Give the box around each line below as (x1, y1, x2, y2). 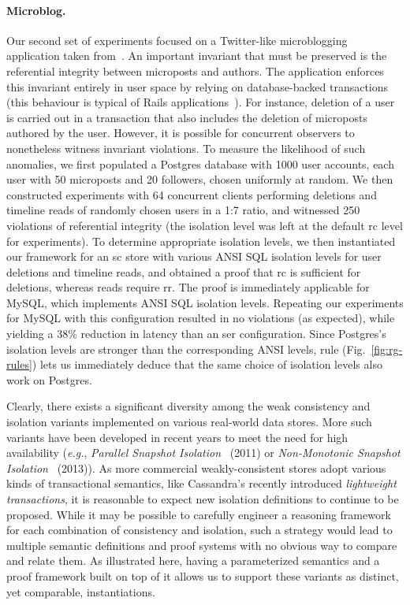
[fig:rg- (371, 340, 403, 357)
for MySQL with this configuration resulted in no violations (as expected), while (6, 310, 395, 326)
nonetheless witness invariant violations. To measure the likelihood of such (6, 139, 366, 156)
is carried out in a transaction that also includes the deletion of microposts (6, 109, 367, 125)
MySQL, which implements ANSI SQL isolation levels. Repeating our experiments (6, 294, 404, 310)
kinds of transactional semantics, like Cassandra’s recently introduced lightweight (6, 475, 397, 492)
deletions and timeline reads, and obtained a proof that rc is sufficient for (6, 263, 361, 280)
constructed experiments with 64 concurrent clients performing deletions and (6, 186, 377, 202)
